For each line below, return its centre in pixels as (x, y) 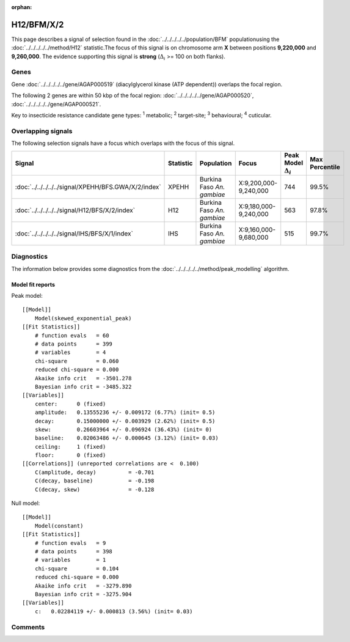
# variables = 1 (70, 560)
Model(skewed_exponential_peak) (83, 318)
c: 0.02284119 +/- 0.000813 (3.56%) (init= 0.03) (114, 611)
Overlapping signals (42, 131)
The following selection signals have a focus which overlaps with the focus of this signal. (123, 143)
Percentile (325, 167)
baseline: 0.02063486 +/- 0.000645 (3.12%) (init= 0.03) (127, 438)
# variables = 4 (70, 352)
